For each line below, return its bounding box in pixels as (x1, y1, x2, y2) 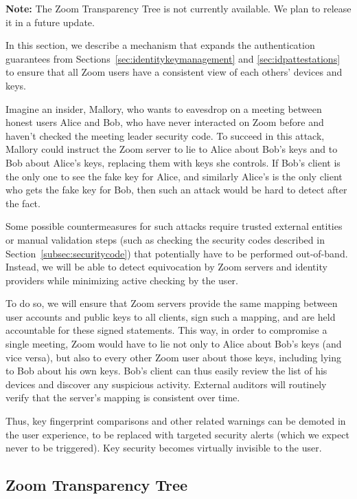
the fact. (5, 195, 41, 210)
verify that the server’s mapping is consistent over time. (5, 390, 240, 405)
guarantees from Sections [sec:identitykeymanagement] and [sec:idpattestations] (5, 51, 341, 65)
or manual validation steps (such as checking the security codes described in (5, 232, 325, 246)
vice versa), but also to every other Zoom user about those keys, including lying (5, 350, 341, 364)
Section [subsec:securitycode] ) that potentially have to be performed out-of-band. (5, 246, 348, 260)
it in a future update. (5, 14, 95, 29)
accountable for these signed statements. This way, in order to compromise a (5, 323, 327, 337)
